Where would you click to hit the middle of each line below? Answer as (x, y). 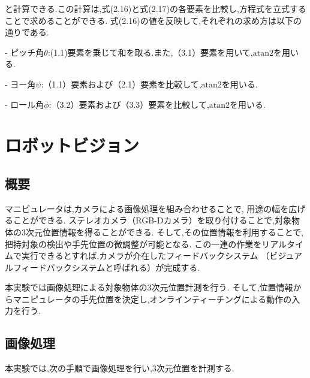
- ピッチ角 (25, 52)
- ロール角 (25, 104)
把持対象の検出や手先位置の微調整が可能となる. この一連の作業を (133, 244)
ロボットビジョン (72, 145)
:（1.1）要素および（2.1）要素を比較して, (121, 84)
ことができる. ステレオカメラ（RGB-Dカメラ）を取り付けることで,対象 (152, 220)
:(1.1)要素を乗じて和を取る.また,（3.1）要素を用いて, (150, 52)
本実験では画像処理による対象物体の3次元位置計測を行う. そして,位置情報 (149, 287)
